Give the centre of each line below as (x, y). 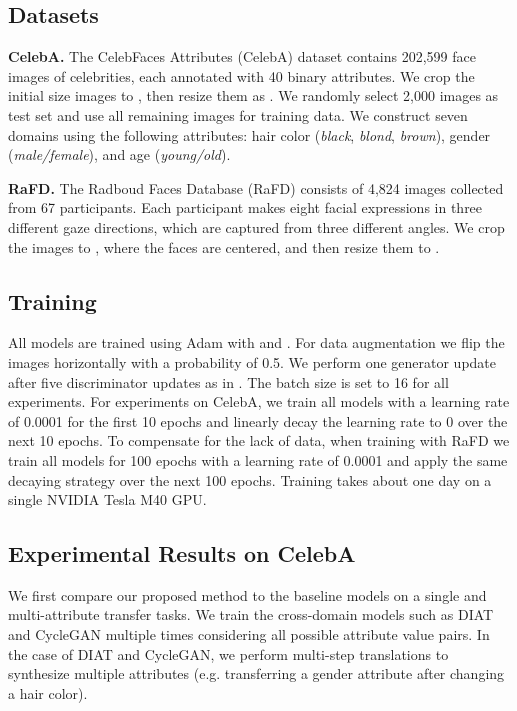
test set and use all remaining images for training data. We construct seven (238, 114)
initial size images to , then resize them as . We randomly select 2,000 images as (253, 95)
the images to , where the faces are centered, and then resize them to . (224, 246)
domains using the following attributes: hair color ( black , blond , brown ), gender (249, 134)
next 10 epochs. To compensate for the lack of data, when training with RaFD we (259, 440)
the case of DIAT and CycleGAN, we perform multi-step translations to (228, 653)
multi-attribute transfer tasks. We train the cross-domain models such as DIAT (251, 614)
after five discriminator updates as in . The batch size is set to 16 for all (228, 381)
